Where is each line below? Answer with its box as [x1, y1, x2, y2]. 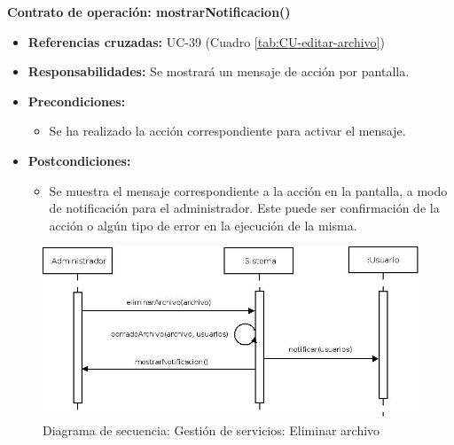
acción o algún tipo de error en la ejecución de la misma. [49, 215, 357, 234]
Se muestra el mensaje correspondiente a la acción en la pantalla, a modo [49, 181, 448, 199]
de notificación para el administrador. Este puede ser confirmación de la [49, 199, 440, 217]
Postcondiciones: [27, 151, 131, 169]
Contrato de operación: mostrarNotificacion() [7, 3, 291, 20]
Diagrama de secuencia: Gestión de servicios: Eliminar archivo [43, 420, 380, 439]
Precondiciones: [27, 91, 126, 110]
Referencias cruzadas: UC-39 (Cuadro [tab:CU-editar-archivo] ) [27, 32, 385, 51]
